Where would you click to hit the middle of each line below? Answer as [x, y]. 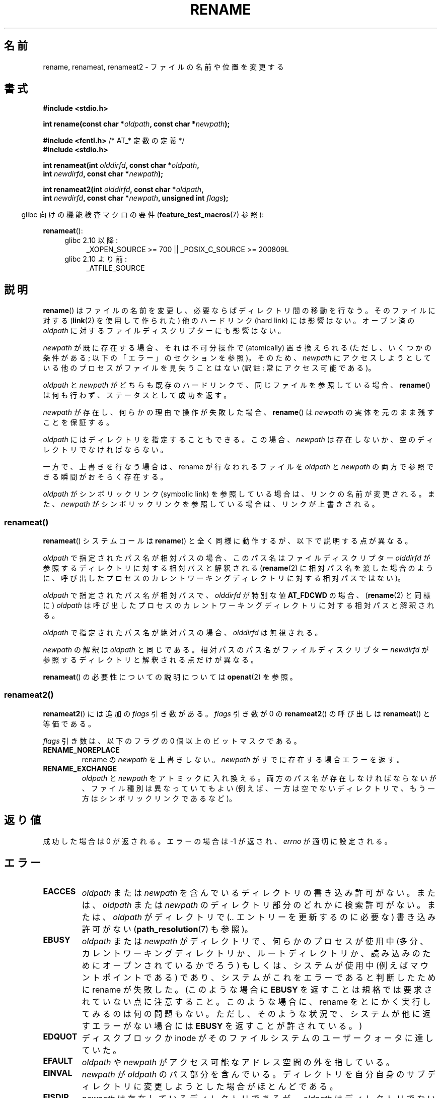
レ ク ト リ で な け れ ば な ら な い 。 [105, 450]
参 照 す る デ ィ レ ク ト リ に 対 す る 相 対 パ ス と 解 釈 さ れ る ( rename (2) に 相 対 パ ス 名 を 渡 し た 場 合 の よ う [238, 568]
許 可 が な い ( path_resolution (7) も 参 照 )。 [167, 929]
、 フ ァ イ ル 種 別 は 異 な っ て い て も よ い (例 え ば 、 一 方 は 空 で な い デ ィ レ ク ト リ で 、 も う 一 [258, 788]
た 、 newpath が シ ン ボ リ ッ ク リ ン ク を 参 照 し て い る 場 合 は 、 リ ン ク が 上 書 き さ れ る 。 [211, 504]
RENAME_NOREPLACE [81, 750]
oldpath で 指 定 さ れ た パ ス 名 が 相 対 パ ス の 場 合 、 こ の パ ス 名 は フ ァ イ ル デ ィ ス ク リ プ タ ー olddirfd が [237, 558]
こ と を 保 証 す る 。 [78, 422]
